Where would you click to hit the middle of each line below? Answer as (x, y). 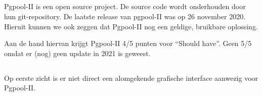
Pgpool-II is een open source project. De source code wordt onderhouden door (125, 6)
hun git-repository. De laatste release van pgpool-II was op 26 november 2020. (125, 16)
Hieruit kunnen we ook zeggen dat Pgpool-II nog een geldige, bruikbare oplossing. (131, 26)
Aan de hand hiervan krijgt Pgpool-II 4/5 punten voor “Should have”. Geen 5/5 (128, 43)
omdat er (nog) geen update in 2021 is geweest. (77, 53)
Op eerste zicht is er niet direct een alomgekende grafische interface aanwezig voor (131, 78)
